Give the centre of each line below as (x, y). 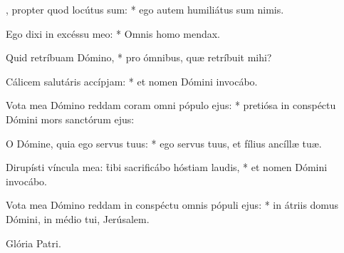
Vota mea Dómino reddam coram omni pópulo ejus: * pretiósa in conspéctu (171, 105)
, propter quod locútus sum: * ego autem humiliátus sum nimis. (145, 9)
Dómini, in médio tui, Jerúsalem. (78, 218)
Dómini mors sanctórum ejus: (70, 119)
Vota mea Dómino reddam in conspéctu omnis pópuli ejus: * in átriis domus (172, 205)
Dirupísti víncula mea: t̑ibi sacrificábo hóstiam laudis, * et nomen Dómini (167, 167)
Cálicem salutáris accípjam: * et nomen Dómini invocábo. (132, 81)
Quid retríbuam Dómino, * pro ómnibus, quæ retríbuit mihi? (139, 57)
